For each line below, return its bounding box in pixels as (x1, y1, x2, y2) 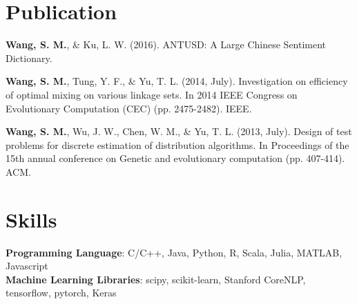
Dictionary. (6, 50, 52, 65)
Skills (6, 205, 57, 233)
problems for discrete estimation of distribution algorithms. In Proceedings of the (6, 137, 349, 152)
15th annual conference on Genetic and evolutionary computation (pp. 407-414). (6, 151, 345, 165)
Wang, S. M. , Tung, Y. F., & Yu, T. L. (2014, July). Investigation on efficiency (6, 74, 348, 88)
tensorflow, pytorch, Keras (6, 285, 117, 300)
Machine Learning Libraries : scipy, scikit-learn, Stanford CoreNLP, (6, 272, 306, 286)
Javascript (6, 259, 48, 273)
